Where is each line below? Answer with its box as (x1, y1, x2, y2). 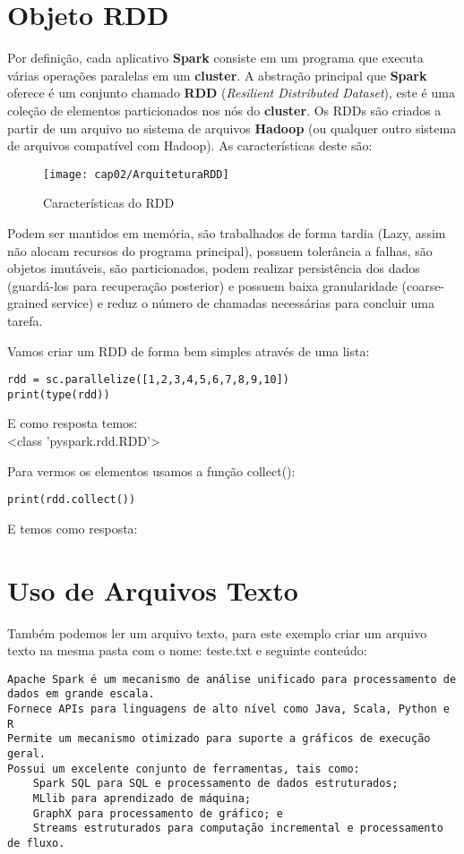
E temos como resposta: (7, 518, 138, 537)
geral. (7, 747, 46, 761)
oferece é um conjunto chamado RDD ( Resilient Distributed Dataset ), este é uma (7, 83, 455, 102)
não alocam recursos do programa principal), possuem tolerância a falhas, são (7, 241, 433, 260)
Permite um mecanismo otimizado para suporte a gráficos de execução (7, 732, 431, 746)
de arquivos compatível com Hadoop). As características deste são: (7, 136, 373, 155)
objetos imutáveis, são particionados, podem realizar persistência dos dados (7, 259, 420, 278)
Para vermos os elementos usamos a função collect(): (7, 461, 296, 480)
